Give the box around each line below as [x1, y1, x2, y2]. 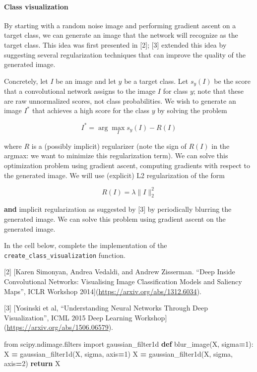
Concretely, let [4, 75, 48, 86]
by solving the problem [157, 105, 227, 116]
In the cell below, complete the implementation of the [4, 240, 167, 250]
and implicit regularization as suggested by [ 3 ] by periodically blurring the [4, 204, 232, 214]
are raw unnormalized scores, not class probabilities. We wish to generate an [4, 95, 236, 106]
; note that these [193, 86, 244, 96]
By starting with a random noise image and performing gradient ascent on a [4, 20, 236, 30]
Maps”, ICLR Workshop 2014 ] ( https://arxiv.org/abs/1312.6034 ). [4, 286, 201, 296]
